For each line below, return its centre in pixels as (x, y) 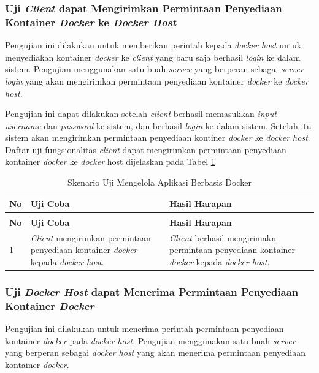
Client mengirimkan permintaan (90, 237)
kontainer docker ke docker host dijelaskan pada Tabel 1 (110, 161)
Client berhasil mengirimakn (223, 237)
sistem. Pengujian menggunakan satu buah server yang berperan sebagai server (154, 69)
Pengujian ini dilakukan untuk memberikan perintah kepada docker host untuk (153, 45)
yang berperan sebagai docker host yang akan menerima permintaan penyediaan (155, 352)
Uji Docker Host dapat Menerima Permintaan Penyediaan (152, 291)
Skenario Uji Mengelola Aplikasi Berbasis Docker (159, 182)
